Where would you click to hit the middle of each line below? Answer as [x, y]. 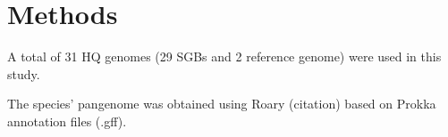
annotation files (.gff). [67, 121]
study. [24, 73]
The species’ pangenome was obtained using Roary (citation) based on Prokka [222, 104]
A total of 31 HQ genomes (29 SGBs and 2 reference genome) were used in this [224, 56]
